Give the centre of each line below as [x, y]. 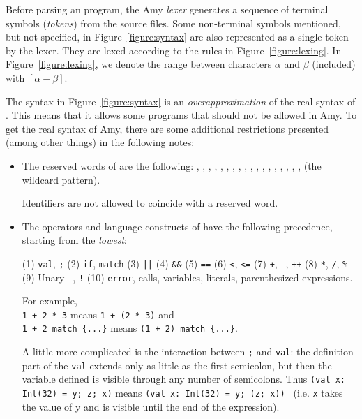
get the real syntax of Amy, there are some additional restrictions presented [167, 128]
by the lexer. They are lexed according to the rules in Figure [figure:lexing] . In [174, 50]
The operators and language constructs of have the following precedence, [177, 226]
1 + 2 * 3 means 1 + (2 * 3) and [98, 314]
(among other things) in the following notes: [100, 142]
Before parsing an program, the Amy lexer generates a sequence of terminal [167, 9]
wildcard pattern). [61, 179]
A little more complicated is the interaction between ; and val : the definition [188, 352]
